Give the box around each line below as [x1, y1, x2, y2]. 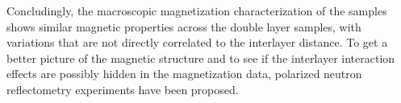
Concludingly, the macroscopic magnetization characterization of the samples [6, 2, 387, 19]
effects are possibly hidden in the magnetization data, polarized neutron [6, 65, 362, 82]
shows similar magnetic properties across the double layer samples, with [6, 18, 361, 35]
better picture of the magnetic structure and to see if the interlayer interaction [6, 49, 395, 66]
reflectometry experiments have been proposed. [6, 80, 239, 97]
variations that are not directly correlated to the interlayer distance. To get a [6, 34, 388, 51]
